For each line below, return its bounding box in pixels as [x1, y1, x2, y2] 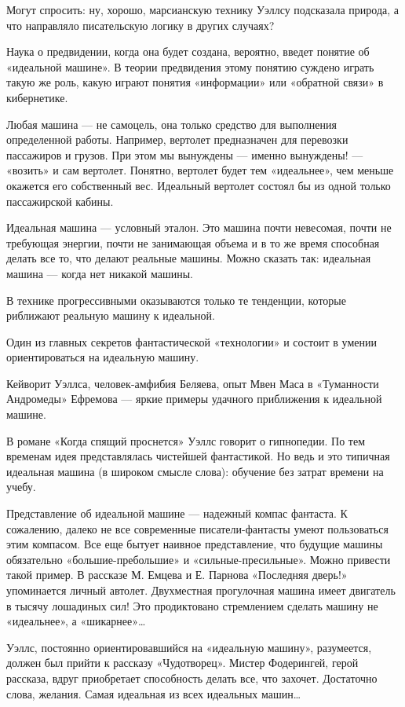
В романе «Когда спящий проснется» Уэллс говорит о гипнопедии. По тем [6, 432, 365, 449]
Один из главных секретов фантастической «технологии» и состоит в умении [6, 333, 377, 350]
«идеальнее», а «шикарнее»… [6, 613, 146, 629]
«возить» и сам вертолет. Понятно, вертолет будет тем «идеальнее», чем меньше [6, 162, 394, 178]
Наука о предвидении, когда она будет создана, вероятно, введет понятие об [6, 43, 370, 60]
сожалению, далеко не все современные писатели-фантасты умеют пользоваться [6, 520, 389, 537]
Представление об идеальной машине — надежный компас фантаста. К [6, 505, 348, 522]
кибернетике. [6, 89, 68, 105]
